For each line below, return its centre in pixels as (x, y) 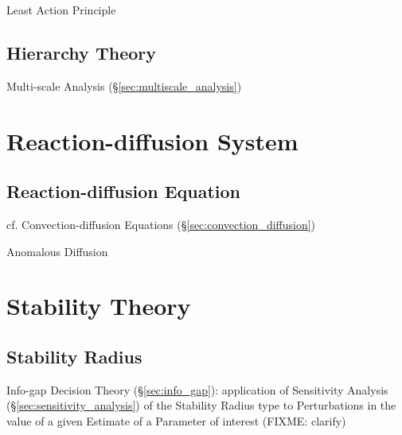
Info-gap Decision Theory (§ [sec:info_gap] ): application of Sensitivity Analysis (197, 389)
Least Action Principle (61, 10)
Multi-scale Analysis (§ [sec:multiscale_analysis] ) (124, 85)
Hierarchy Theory (81, 52)
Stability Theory (99, 306)
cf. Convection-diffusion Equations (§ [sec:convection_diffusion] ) (161, 224)
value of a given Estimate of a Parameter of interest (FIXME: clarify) (176, 420)
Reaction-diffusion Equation (124, 191)
